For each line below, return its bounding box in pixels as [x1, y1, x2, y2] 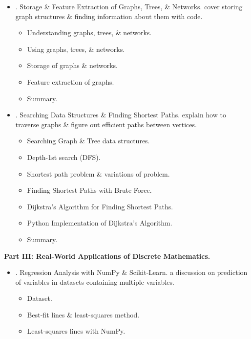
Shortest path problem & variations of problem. [27, 168, 170, 179]
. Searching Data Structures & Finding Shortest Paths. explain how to [15, 110, 226, 120]
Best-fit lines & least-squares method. [27, 309, 140, 319]
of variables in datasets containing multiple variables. [15, 276, 174, 287]
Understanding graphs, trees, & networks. [27, 27, 152, 38]
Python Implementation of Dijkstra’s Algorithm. [27, 218, 172, 228]
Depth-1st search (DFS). [27, 152, 101, 162]
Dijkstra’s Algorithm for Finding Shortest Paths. [27, 201, 173, 211]
